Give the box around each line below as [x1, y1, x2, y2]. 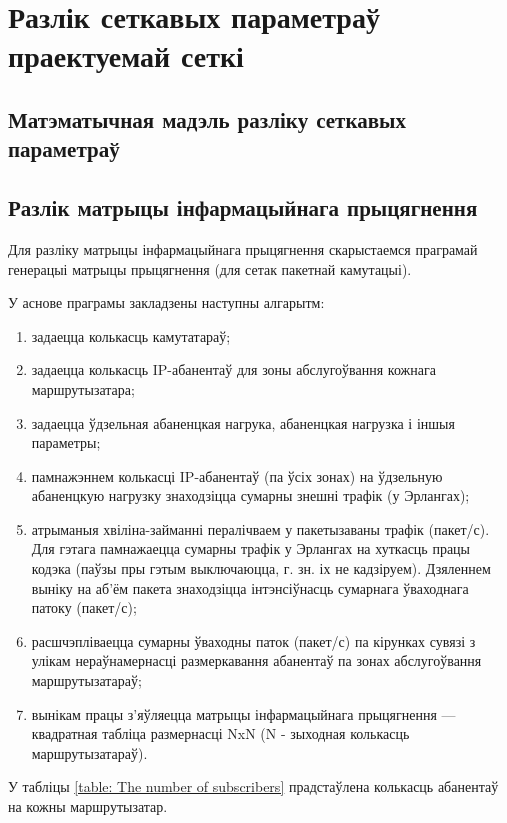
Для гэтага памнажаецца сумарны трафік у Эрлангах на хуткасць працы [31, 538, 470, 559]
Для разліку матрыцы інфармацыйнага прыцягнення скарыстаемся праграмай [8, 238, 478, 259]
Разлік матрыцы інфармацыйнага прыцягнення [8, 192, 478, 223]
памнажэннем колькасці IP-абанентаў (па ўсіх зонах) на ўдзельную [31, 465, 443, 486]
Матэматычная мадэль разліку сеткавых [8, 103, 406, 134]
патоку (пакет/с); [31, 597, 137, 618]
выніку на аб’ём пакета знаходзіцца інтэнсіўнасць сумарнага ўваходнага [31, 577, 469, 598]
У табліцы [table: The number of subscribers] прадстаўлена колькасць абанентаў [8, 776, 499, 797]
